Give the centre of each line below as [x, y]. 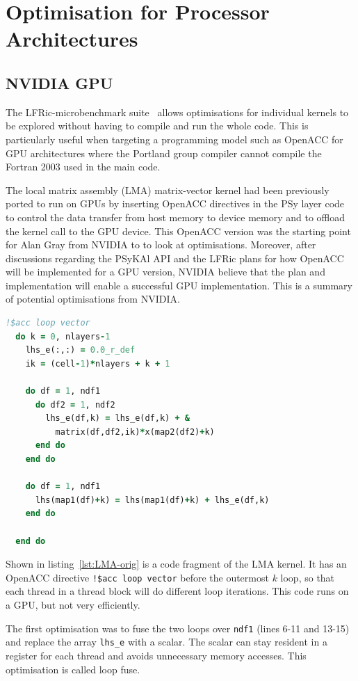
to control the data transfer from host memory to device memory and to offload [176, 217]
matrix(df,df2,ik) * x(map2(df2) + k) [135, 432]
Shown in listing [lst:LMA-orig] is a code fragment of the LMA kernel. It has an [176, 564]
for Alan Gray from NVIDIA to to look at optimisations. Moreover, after [161, 245]
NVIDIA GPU [59, 82]
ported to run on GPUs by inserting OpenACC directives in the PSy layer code [175, 203]
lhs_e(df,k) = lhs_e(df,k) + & [117, 418]
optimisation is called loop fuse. [73, 669]
